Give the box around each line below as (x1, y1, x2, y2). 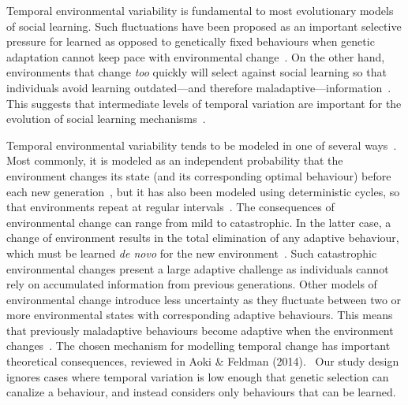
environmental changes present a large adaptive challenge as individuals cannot (6, 260, 389, 277)
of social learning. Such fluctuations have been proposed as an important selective (6, 17, 402, 34)
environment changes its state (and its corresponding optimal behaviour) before (6, 167, 391, 184)
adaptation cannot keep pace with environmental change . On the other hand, (6, 48, 385, 65)
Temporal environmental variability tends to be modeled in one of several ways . (6, 136, 397, 153)
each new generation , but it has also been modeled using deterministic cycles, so (6, 183, 400, 199)
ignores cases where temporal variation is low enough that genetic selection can (6, 368, 389, 385)
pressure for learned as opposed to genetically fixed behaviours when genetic (6, 33, 375, 50)
